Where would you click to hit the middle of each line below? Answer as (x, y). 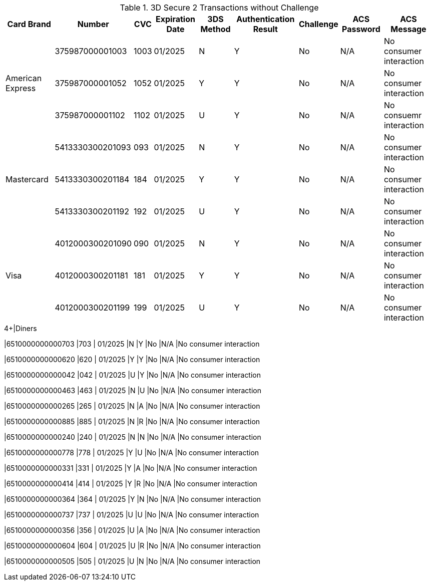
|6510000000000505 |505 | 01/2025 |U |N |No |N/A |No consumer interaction (132, 561)
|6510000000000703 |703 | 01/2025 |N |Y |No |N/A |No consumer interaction (132, 344)
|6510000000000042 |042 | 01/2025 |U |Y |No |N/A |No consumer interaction (133, 375)
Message (408, 29)
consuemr (403, 115)
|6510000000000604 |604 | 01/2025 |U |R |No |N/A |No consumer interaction (132, 546)
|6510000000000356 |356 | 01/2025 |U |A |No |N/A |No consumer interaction (132, 530)
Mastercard (27, 179)
